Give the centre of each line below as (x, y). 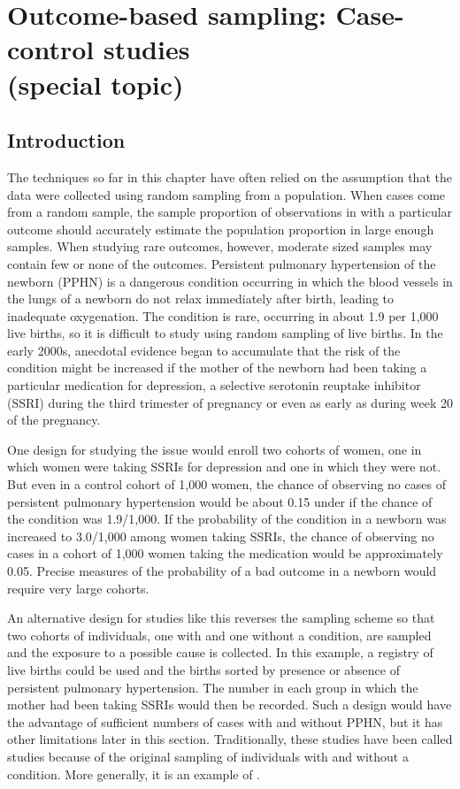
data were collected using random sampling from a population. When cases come (226, 194)
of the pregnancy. (54, 420)
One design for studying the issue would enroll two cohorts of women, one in (215, 449)
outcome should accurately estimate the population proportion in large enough (221, 229)
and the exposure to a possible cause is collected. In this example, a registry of (220, 652)
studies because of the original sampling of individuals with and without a (208, 756)
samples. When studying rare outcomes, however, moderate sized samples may (220, 246)
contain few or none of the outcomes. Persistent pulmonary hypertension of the (222, 263)
